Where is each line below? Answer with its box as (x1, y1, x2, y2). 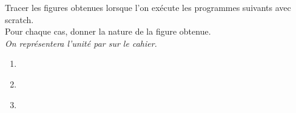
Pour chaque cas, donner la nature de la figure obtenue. (5, 25, 211, 38)
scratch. (5, 13, 34, 26)
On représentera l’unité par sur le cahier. (5, 36, 157, 49)
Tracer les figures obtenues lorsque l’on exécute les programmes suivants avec (5, 1, 291, 13)
